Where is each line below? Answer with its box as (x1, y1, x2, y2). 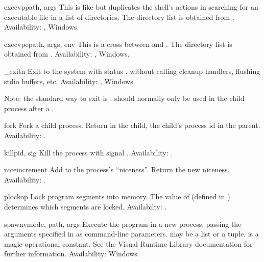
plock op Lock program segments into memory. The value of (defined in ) (4, 191, 230, 202)
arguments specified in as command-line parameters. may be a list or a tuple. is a (4, 228, 259, 239)
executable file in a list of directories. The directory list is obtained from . (4, 11, 234, 22)
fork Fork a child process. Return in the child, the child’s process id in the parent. (4, 120, 260, 130)
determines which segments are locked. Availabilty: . (4, 201, 167, 212)
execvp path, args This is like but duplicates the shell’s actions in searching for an (4, 2, 258, 12)
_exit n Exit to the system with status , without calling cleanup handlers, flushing (4, 65, 260, 76)
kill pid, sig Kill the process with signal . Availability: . (4, 147, 173, 158)
